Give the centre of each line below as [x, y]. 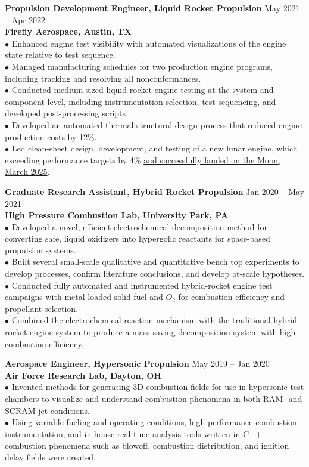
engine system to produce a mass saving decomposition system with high [163, 332]
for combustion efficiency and [232, 297]
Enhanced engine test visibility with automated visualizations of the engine [149, 43]
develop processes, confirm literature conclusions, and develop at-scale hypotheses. [155, 273]
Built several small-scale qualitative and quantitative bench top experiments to [155, 262]
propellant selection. [42, 308]
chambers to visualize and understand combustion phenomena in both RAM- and [154, 398]
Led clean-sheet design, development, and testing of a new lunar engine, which [154, 148]
